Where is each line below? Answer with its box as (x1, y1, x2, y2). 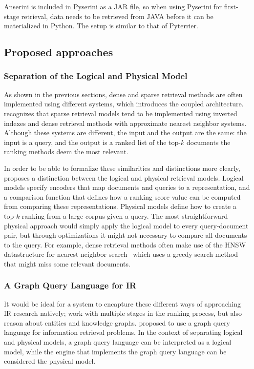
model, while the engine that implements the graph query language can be (4, 346, 227, 356)
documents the (186, 137, 231, 147)
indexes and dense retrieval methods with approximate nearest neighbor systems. (4, 118, 247, 128)
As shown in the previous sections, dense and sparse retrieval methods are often (4, 89, 243, 99)
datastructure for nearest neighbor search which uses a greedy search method (4, 249, 238, 259)
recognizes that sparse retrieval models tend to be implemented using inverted (4, 108, 237, 118)
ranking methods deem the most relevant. (4, 146, 128, 157)
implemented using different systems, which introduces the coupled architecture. (4, 99, 244, 109)
